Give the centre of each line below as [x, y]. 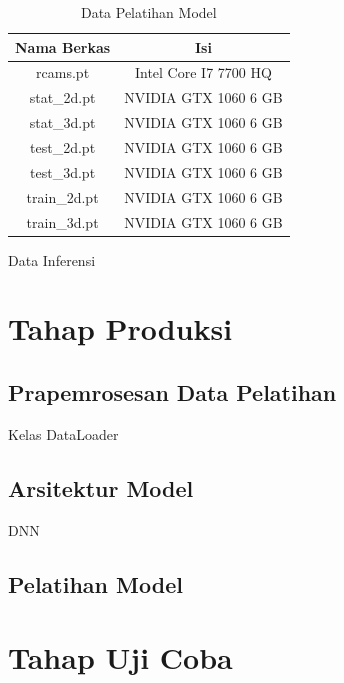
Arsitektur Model [101, 487]
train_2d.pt [62, 196]
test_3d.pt [63, 171]
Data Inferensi [52, 259]
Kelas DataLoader [63, 433]
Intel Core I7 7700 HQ [203, 72]
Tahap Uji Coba [120, 657]
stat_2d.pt [62, 97]
